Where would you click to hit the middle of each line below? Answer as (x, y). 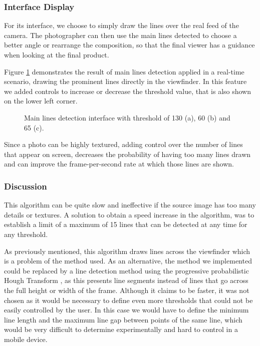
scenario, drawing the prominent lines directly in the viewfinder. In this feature (125, 81)
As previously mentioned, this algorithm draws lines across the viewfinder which (127, 251)
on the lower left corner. (41, 101)
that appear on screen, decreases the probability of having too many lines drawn (127, 154)
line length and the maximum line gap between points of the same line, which (123, 319)
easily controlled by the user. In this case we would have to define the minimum (126, 310)
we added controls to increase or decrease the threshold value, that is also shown (128, 91)
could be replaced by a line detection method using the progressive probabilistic (126, 270)
